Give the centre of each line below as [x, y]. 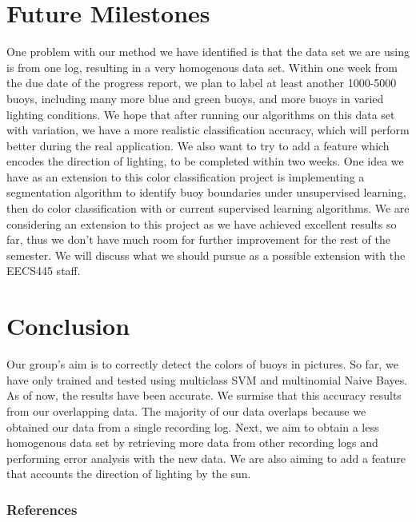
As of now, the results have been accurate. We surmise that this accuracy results [204, 395]
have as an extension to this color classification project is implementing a [186, 176]
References [42, 509]
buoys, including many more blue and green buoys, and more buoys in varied [195, 98]
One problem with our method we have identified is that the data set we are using [208, 52]
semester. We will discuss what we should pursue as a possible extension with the [206, 255]
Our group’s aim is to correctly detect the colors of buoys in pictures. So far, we [202, 364]
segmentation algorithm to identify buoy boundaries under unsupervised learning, [206, 192]
